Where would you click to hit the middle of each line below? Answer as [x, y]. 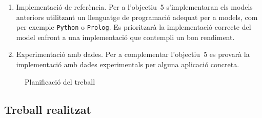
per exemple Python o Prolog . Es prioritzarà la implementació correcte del [134, 27]
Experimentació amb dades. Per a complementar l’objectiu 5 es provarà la [133, 54]
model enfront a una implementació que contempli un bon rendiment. [125, 37]
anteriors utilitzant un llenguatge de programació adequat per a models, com [137, 17]
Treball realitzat [48, 109]
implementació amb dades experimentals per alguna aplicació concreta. [128, 64]
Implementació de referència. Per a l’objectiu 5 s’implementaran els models [134, 7]
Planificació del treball [60, 81]
